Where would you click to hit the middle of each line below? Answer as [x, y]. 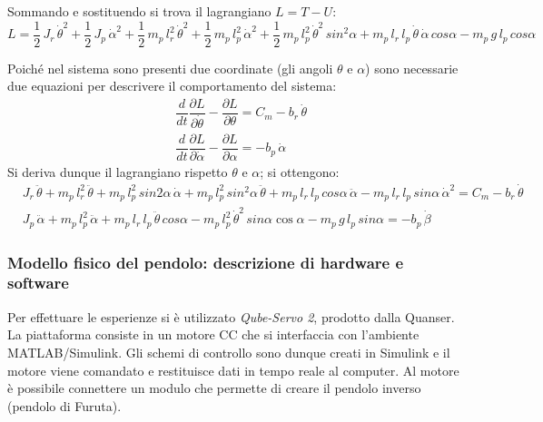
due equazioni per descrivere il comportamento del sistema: [172, 86]
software [38, 283]
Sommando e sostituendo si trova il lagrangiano [139, 11]
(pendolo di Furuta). [64, 405]
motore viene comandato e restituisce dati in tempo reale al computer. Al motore [233, 370]
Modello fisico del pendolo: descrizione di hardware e [206, 262]
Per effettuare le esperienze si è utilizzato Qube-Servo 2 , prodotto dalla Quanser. [231, 316]
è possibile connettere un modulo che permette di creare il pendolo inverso [214, 388]
